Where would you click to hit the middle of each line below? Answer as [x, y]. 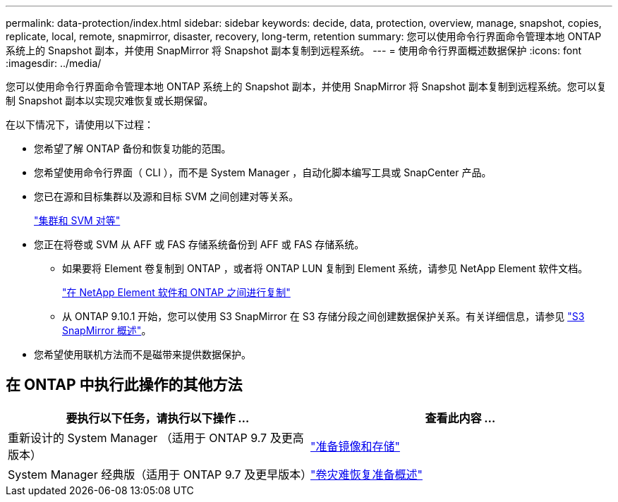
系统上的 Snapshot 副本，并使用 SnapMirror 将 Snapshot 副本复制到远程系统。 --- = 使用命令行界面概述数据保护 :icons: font [293, 50]
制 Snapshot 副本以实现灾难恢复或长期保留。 [110, 100]
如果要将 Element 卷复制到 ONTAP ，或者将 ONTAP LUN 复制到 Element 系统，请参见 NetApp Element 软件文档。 [325, 268]
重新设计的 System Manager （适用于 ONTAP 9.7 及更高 [156, 437]
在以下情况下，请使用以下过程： [80, 124]
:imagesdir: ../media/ [54, 63]
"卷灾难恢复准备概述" [366, 474]
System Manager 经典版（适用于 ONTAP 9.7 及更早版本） [160, 474]
